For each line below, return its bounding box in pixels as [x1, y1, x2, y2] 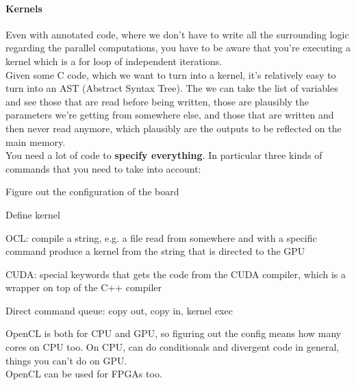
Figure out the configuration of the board [5, 184, 179, 199]
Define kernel [5, 207, 60, 221]
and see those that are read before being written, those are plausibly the [5, 94, 309, 108]
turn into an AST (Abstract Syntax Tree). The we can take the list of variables [5, 81, 338, 95]
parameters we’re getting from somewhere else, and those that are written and [5, 108, 334, 122]
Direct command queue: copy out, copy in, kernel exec [5, 303, 233, 317]
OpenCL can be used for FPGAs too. [5, 367, 162, 381]
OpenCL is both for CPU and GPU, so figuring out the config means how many [5, 326, 342, 340]
